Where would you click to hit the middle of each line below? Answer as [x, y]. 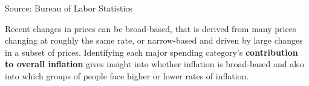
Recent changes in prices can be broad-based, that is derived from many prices [151, 28]
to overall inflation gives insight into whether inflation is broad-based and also [154, 64]
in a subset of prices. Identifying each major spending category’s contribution [151, 52]
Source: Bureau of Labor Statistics [69, 8]
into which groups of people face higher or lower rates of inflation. [127, 75]
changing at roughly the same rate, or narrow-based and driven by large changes [154, 40]
